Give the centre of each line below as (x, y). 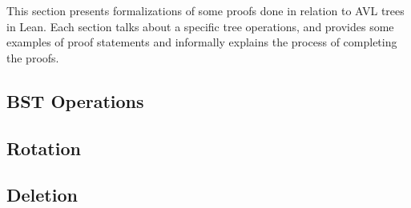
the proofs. (33, 57)
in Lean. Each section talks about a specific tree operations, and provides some (200, 26)
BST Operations (75, 100)
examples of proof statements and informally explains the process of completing (202, 42)
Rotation (44, 148)
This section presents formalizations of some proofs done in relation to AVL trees (205, 10)
